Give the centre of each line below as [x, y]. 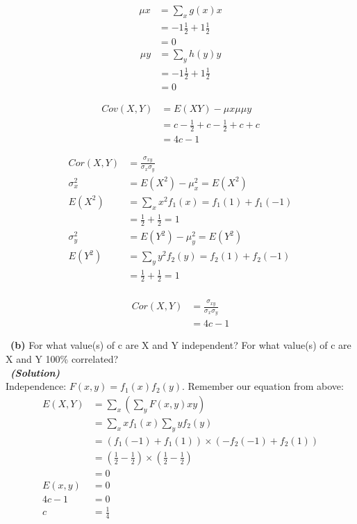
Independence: [36, 386]
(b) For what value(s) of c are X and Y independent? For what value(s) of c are [181, 345]
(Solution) [35, 372]
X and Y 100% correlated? [62, 359]
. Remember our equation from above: [263, 386]
